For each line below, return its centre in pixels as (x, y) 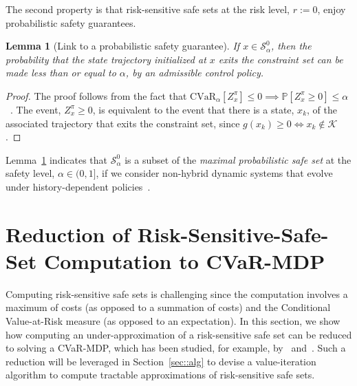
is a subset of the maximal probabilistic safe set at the (238, 159)
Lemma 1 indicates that (57, 159)
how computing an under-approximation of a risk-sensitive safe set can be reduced (179, 334)
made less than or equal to (61, 73)
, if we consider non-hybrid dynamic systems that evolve (214, 173)
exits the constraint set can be (281, 59)
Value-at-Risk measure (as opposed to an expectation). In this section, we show (173, 321)
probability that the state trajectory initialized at (106, 59)
